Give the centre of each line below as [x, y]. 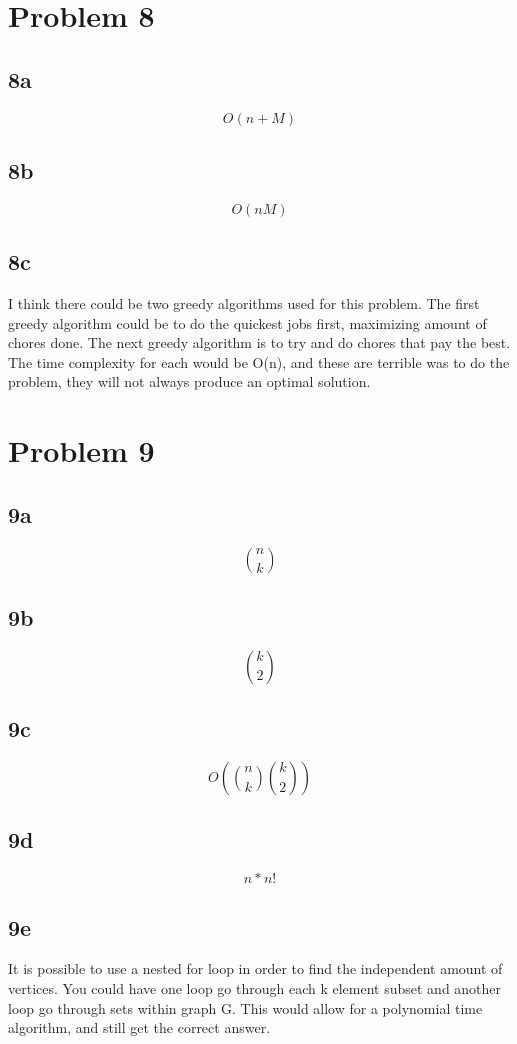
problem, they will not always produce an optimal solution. [189, 381]
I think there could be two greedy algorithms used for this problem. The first [244, 302]
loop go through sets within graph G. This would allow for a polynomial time [245, 1007]
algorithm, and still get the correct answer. [139, 1027]
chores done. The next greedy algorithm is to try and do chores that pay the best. [259, 342]
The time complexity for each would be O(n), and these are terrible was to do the [259, 361]
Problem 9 [81, 450]
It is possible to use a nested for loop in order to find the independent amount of [255, 968]
